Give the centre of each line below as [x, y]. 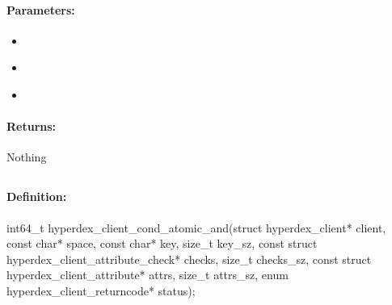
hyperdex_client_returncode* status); [101, 290]
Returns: [32, 126]
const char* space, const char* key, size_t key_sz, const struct [162, 243]
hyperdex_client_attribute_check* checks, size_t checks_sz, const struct [189, 259]
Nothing [27, 157]
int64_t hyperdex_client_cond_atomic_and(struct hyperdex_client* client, [196, 227]
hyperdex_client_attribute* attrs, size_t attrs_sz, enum [148, 275]
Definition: [37, 196]
